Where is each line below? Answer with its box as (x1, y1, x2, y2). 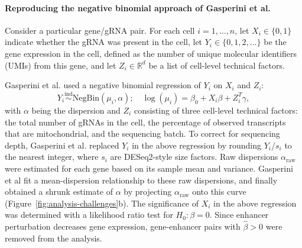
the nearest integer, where (5, 150, 99, 163)
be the (264, 36, 287, 48)
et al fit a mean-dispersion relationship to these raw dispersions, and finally (5, 173, 278, 186)
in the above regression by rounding (132, 139, 262, 151)
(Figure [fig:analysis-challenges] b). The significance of (5, 197, 199, 209)
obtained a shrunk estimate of (5, 185, 113, 198)
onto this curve (192, 185, 246, 198)
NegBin (72, 94, 100, 102)
